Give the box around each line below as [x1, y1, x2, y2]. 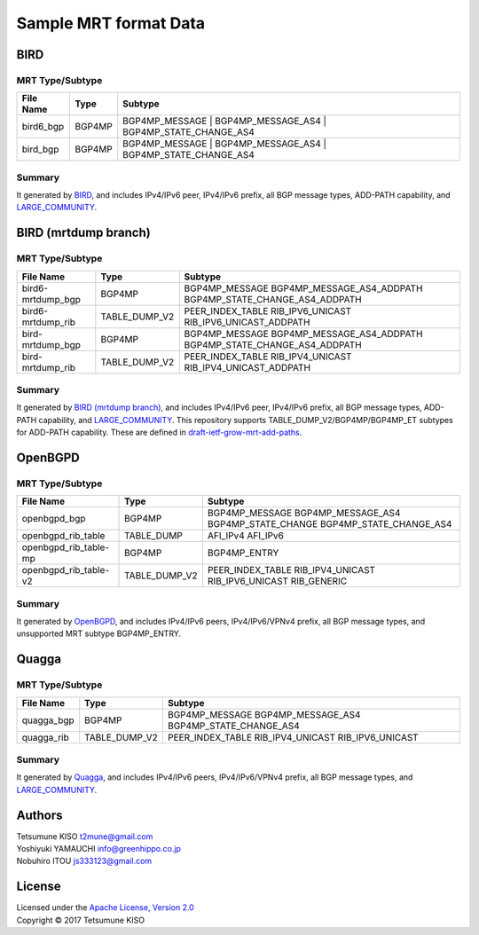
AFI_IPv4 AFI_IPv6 [207, 530, 284, 542]
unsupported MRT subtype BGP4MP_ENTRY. [16, 628, 182, 639]
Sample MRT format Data [16, 13, 206, 33]
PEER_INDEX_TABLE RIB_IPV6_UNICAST [184, 304, 352, 317]
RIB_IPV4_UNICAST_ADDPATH [184, 361, 310, 373]
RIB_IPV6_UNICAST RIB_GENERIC [207, 575, 348, 587]
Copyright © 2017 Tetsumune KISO [16, 915, 145, 925]
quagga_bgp [21, 714, 75, 727]
